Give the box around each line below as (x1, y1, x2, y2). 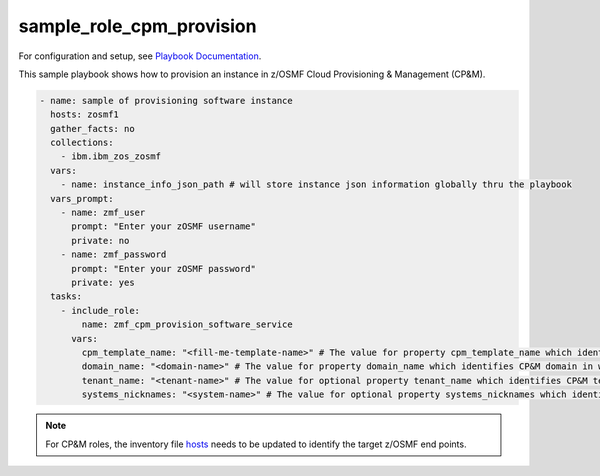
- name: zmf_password (60, 249, 167, 260)
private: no (71, 235, 130, 246)
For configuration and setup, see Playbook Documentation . (18, 50, 262, 62)
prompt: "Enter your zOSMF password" (71, 263, 257, 274)
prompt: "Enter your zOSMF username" (71, 221, 257, 232)
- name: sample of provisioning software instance (39, 95, 294, 106)
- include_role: (60, 305, 140, 316)
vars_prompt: (50, 193, 114, 204)
